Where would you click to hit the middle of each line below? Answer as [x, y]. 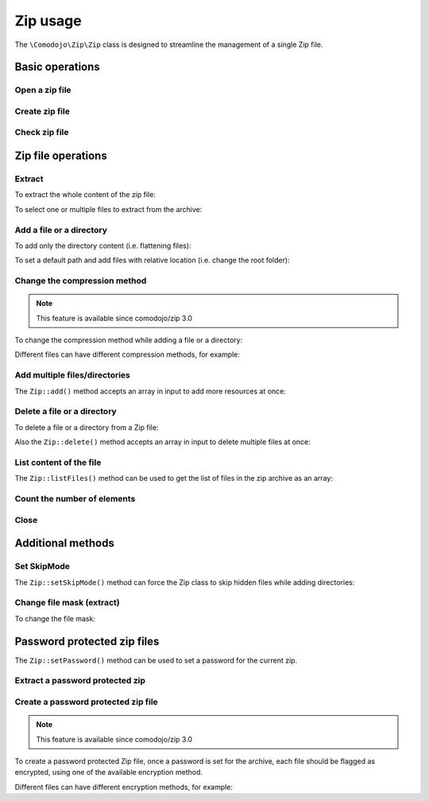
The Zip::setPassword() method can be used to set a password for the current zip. [156, 660]
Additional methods [64, 543]
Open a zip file [43, 90]
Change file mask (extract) [67, 602]
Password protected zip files [87, 641]
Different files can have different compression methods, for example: [127, 354]
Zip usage [48, 21]
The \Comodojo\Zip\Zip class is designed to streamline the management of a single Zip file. [169, 44]
